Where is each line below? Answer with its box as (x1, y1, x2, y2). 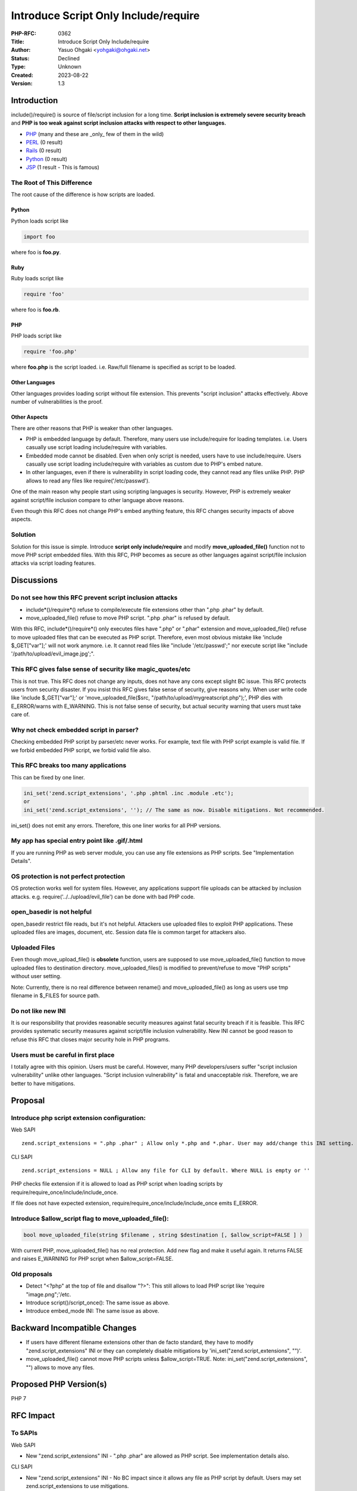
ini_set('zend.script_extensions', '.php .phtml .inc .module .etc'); (23, 790, 234, 796)
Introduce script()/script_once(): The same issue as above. (26, 1299, 170, 1306)
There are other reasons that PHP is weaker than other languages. (11, 424, 174, 432)
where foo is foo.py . (11, 248, 61, 256)
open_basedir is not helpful (11, 908, 92, 916)
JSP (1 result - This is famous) (26, 164, 99, 171)
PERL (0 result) (26, 138, 63, 146)
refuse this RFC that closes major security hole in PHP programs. (11, 1035, 170, 1043)
